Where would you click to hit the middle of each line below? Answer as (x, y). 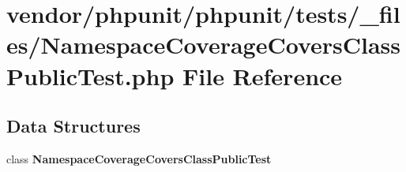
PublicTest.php (90, 75)
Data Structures (73, 126)
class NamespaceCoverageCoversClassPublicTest (139, 158)
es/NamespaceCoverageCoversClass (204, 45)
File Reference (262, 75)
